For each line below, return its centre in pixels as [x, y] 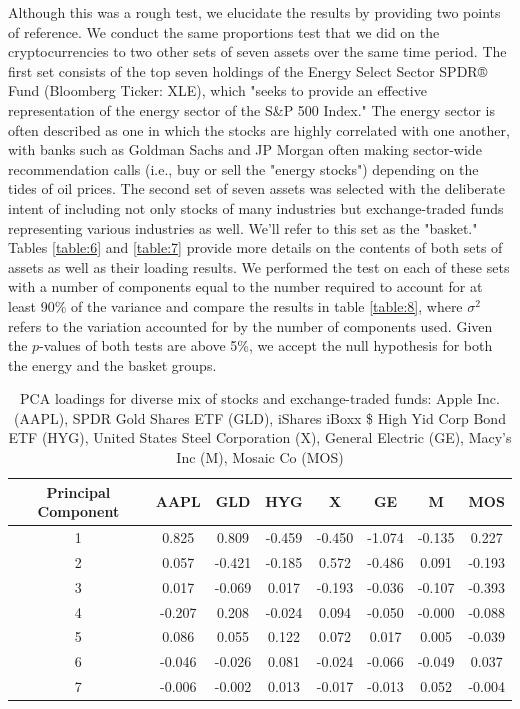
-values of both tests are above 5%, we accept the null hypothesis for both [266, 345]
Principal [78, 491]
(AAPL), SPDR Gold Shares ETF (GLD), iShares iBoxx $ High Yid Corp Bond [260, 417]
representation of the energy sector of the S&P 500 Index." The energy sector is [251, 109]
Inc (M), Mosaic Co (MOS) [260, 457]
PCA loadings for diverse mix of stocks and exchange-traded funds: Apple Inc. [260, 398]
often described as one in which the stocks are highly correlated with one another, [259, 129]
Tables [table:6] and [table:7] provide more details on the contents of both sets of [255, 247]
